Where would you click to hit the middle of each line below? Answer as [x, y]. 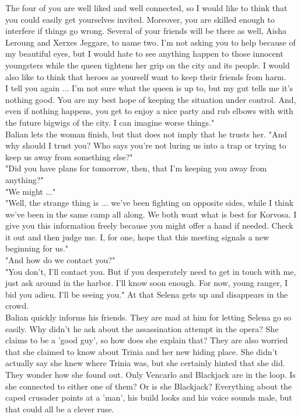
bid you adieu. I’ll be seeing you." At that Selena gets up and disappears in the [147, 294]
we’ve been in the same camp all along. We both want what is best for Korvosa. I [151, 214]
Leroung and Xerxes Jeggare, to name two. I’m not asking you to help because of [150, 42]
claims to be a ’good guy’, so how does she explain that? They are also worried [147, 340]
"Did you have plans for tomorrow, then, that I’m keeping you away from [136, 168]
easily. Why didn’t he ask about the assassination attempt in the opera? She [142, 328]
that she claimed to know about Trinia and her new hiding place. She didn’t [141, 351]
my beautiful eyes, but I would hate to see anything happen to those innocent [144, 54]
